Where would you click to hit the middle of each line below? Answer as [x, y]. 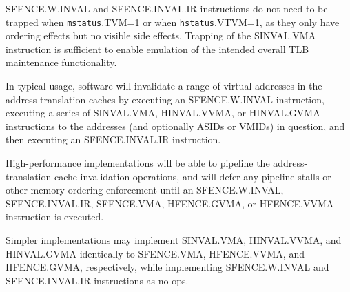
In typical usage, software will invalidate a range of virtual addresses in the [164, 86]
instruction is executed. [55, 217]
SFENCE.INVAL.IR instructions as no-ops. [97, 280]
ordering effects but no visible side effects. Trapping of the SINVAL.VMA [161, 35]
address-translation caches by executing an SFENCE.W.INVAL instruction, [165, 99]
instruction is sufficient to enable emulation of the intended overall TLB [157, 49]
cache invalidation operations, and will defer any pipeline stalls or [193, 176]
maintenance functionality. [61, 62]
